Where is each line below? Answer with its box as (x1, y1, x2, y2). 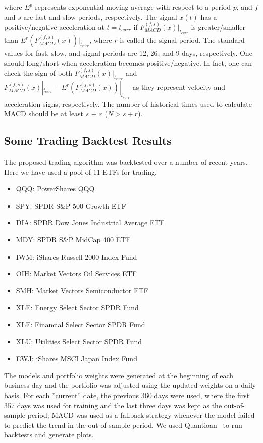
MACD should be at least (4, 108, 84, 119)
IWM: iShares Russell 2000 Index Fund (16, 251, 137, 262)
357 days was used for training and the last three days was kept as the (4, 400, 222, 410)
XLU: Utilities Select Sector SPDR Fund (16, 336, 142, 347)
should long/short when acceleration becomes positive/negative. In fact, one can (4, 57, 252, 68)
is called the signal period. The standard (120, 35, 245, 45)
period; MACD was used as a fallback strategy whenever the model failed (27, 410, 255, 420)
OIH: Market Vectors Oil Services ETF (16, 268, 137, 279)
